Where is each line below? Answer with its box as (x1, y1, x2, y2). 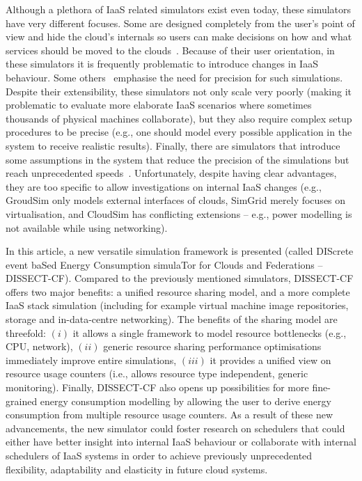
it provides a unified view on (210, 352, 331, 367)
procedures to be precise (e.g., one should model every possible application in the (6, 125, 352, 139)
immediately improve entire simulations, (6, 352, 177, 367)
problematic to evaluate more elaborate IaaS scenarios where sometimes (6, 97, 312, 112)
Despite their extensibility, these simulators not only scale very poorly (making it (6, 84, 352, 98)
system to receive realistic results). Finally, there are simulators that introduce (6, 138, 340, 152)
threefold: (6, 325, 47, 340)
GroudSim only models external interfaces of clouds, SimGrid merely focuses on (6, 193, 346, 207)
